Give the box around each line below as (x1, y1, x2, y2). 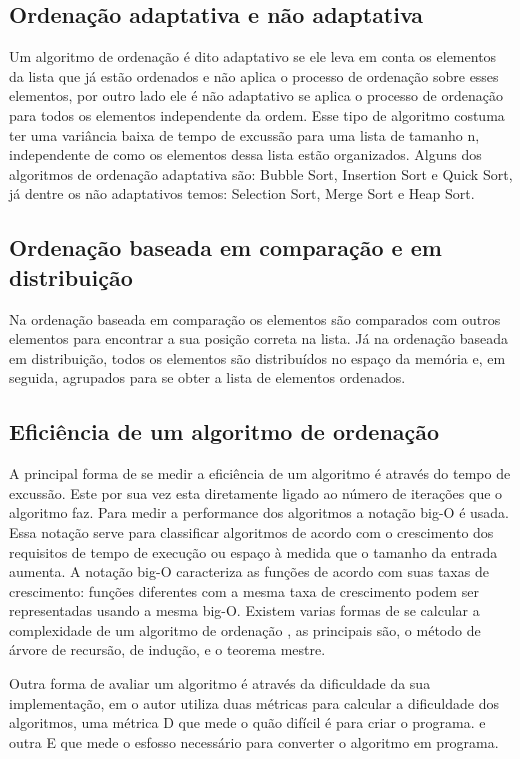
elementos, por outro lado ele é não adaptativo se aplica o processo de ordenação (9, 85, 503, 106)
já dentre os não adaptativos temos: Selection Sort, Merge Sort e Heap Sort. (9, 183, 475, 204)
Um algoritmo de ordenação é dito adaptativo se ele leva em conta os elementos (9, 46, 497, 67)
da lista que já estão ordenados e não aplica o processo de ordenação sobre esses (9, 65, 499, 86)
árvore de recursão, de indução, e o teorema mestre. (9, 639, 326, 660)
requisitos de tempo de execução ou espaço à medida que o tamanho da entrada (9, 541, 498, 562)
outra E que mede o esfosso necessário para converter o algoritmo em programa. (9, 731, 499, 752)
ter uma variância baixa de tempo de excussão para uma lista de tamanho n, (9, 124, 480, 145)
